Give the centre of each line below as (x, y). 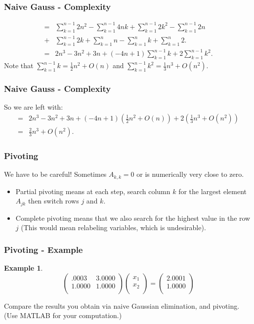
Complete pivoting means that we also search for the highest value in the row (133, 218)
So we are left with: (34, 107)
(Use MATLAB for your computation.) (63, 315)
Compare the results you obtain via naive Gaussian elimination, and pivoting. (122, 305)
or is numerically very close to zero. (190, 174)
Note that (19, 65)
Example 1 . (23, 268)
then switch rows (53, 201)
